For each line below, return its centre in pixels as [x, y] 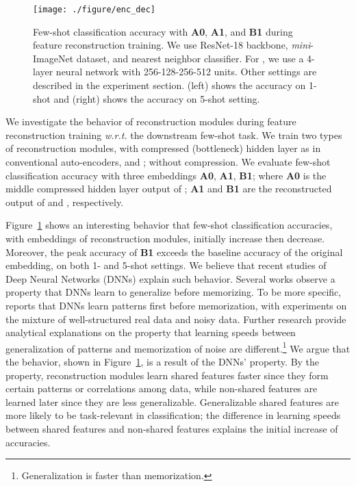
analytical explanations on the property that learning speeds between [151, 332]
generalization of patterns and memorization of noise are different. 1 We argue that [178, 347]
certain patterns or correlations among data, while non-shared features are [162, 388]
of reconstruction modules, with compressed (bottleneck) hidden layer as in [163, 148]
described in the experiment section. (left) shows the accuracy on [169, 85]
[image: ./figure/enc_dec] [94, 10]
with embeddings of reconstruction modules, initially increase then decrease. [165, 238]
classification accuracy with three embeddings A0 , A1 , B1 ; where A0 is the [166, 175]
